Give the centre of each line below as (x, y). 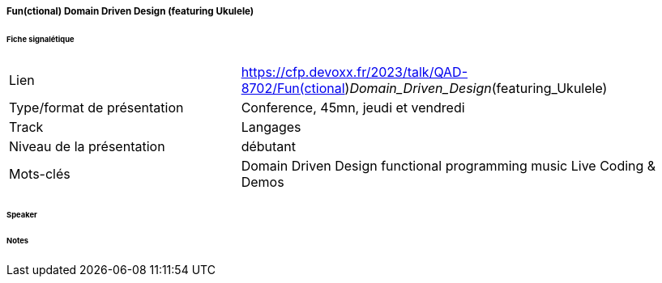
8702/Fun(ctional (293, 88)
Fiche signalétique (41, 39)
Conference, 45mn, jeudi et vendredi (353, 107)
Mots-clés (40, 173)
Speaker (22, 214)
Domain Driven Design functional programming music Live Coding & (448, 165)
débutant (269, 146)
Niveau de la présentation (87, 146)
